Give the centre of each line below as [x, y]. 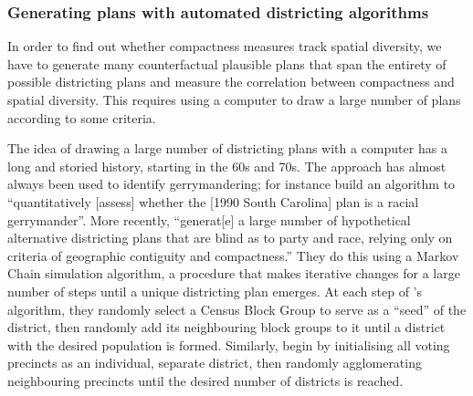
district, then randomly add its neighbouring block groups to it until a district [226, 327]
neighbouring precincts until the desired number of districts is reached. [205, 380]
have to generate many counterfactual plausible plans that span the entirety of [227, 63]
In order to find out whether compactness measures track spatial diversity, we [225, 46]
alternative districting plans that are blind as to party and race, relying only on [230, 238]
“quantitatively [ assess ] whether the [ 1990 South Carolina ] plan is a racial [213, 201]
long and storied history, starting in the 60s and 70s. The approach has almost [227, 166]
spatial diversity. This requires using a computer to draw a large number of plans [234, 99]
